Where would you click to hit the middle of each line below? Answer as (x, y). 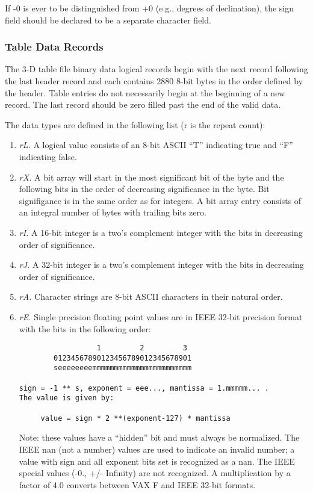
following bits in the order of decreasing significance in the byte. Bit (144, 189)
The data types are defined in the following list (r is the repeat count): (135, 124)
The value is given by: (67, 398)
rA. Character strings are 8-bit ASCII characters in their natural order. (151, 296)
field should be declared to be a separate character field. (108, 20)
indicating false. (48, 156)
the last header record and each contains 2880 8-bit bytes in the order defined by (154, 81)
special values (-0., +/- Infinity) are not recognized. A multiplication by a (155, 473)
